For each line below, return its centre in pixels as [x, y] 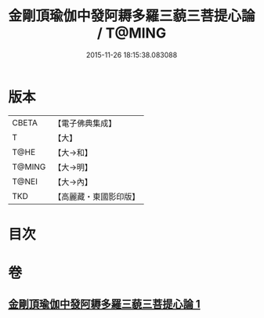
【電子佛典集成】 [85, 123]
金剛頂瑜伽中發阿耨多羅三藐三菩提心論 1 [105, 304]
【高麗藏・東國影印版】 [97, 197]
